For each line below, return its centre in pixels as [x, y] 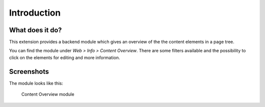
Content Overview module [48, 94]
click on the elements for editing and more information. [65, 57]
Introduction [35, 13]
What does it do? [36, 30]
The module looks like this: [36, 83]
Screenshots [29, 72]
